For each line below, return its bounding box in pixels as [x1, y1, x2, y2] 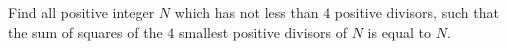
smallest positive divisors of [178, 21, 348, 42]
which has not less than [174, 2, 319, 22]
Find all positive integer [8, 2, 155, 22]
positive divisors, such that [334, 2, 499, 22]
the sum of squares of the [8, 21, 163, 42]
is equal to [367, 21, 432, 42]
